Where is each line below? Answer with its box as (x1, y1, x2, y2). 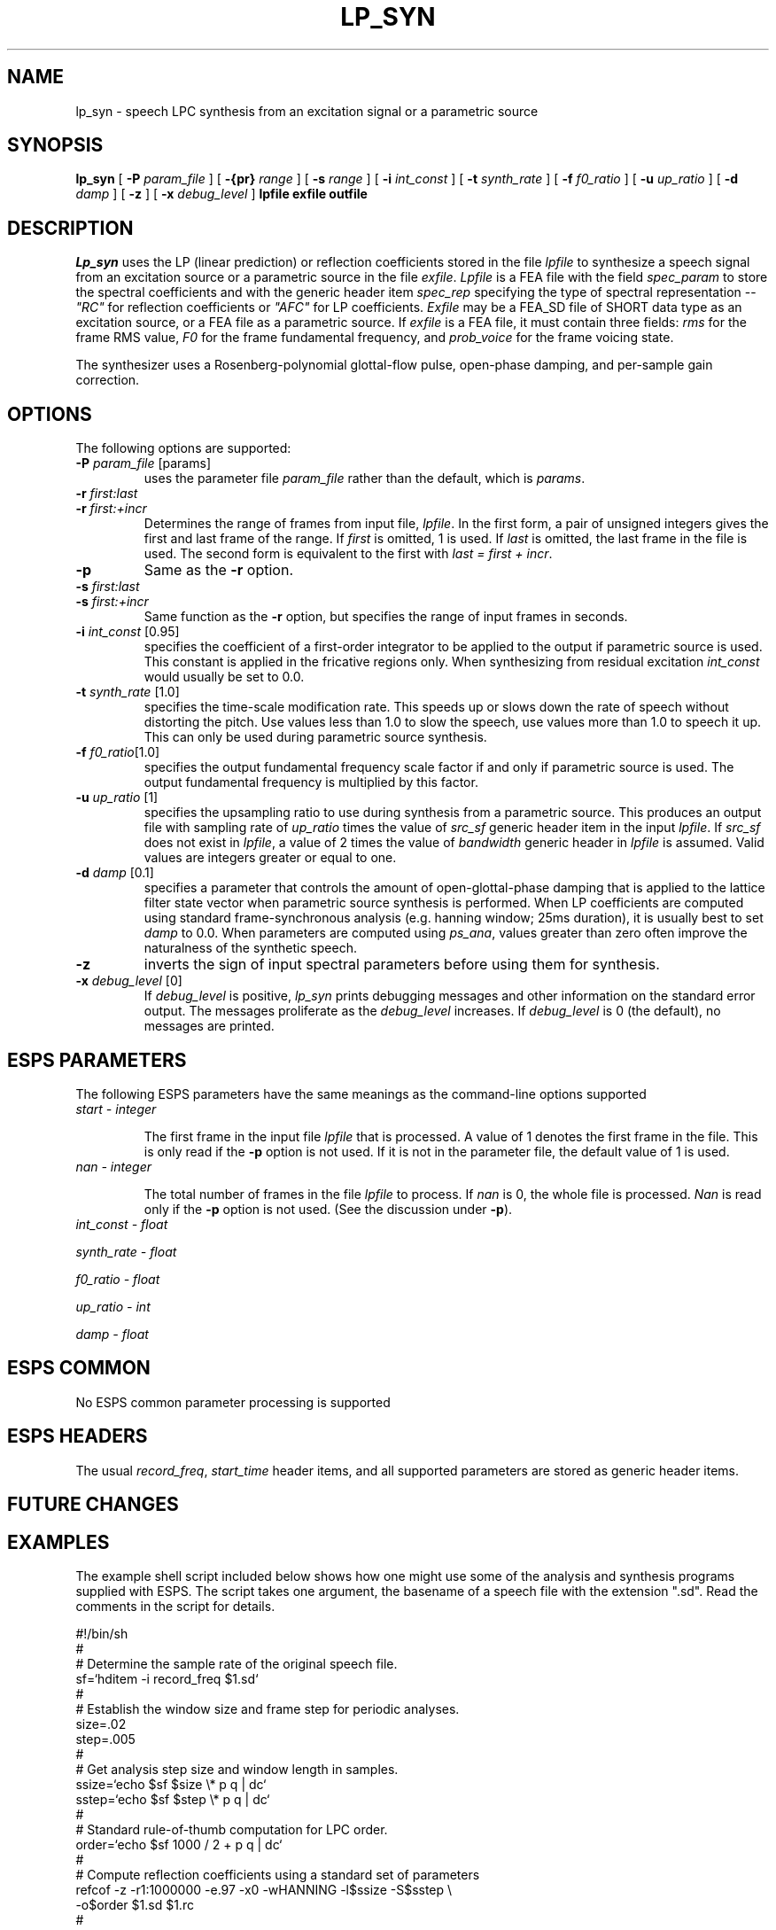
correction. (75, 372, 140, 388)
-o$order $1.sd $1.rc (75, 1896, 194, 1912)
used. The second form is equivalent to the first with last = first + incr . (144, 546, 553, 562)
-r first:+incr (75, 501, 147, 517)
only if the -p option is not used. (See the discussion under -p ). (144, 1201, 513, 1217)
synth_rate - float (75, 1243, 177, 1259)
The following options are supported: (75, 440, 291, 456)
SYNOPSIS (7, 134, 104, 157)
